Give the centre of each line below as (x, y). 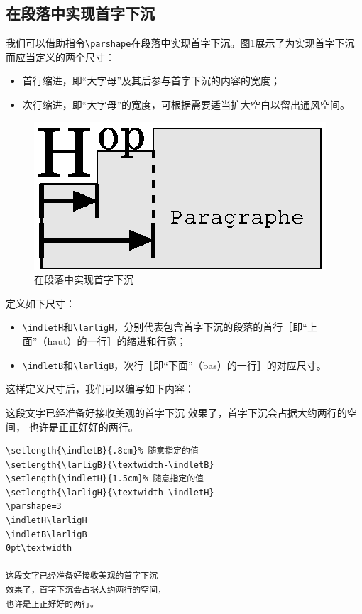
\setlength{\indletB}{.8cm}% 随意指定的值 (102, 451)
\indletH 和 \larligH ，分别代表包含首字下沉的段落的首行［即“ (165, 327)
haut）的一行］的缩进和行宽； (117, 341)
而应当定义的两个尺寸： (60, 56)
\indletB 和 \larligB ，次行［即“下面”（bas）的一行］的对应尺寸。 (174, 364)
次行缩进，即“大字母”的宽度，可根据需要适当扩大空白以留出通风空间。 (186, 105)
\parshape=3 (34, 506)
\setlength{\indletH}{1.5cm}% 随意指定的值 (105, 479)
